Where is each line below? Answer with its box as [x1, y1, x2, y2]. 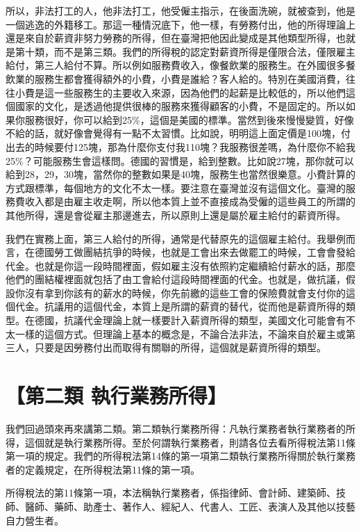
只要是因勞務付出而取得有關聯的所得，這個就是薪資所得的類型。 [34, 340, 326, 355]
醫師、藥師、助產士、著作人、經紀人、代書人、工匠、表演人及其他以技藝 [24, 499, 355, 513]
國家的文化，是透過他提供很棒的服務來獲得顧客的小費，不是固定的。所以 [15, 99, 346, 113]
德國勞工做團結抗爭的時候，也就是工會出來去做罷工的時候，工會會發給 [34, 245, 355, 259]
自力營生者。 [6, 513, 64, 527]
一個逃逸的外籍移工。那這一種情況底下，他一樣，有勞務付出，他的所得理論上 [6, 17, 355, 31]
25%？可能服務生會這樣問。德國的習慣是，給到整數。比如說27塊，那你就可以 [6, 153, 354, 168]
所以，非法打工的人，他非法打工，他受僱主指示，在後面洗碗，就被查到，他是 [6, 3, 355, 17]
